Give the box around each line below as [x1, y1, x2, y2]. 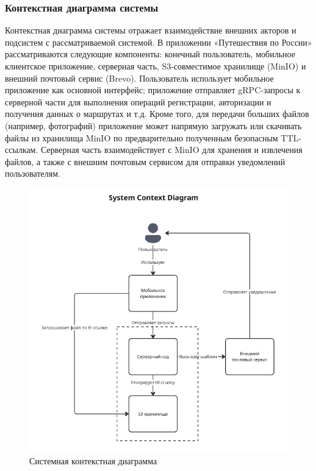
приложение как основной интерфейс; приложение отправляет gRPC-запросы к [5, 83, 301, 96]
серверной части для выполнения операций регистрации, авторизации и [5, 95, 271, 108]
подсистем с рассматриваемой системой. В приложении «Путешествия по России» [5, 35, 312, 48]
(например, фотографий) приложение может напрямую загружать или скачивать [5, 119, 302, 132]
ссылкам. [5, 143, 38, 156]
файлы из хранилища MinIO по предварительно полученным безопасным [5, 131, 278, 144]
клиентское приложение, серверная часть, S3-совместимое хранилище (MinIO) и [5, 60, 306, 72]
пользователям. [5, 167, 60, 180]
